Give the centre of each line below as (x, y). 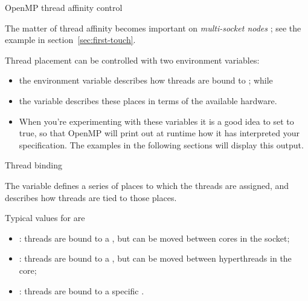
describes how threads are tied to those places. (91, 197)
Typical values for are (45, 218)
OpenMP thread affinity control (64, 7)
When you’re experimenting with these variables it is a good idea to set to (156, 121)
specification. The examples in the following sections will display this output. (161, 144)
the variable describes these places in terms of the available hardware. (148, 100)
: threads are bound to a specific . (82, 290)
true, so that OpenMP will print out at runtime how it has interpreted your (159, 133)
